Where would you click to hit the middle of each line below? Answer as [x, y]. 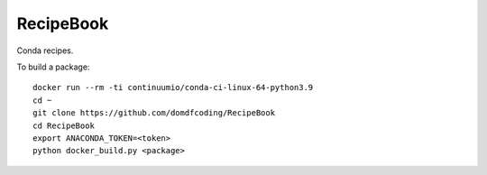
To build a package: [53, 67]
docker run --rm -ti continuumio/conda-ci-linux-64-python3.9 [173, 87]
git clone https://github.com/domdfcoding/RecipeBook [154, 113]
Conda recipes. [45, 51]
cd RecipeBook [64, 125]
